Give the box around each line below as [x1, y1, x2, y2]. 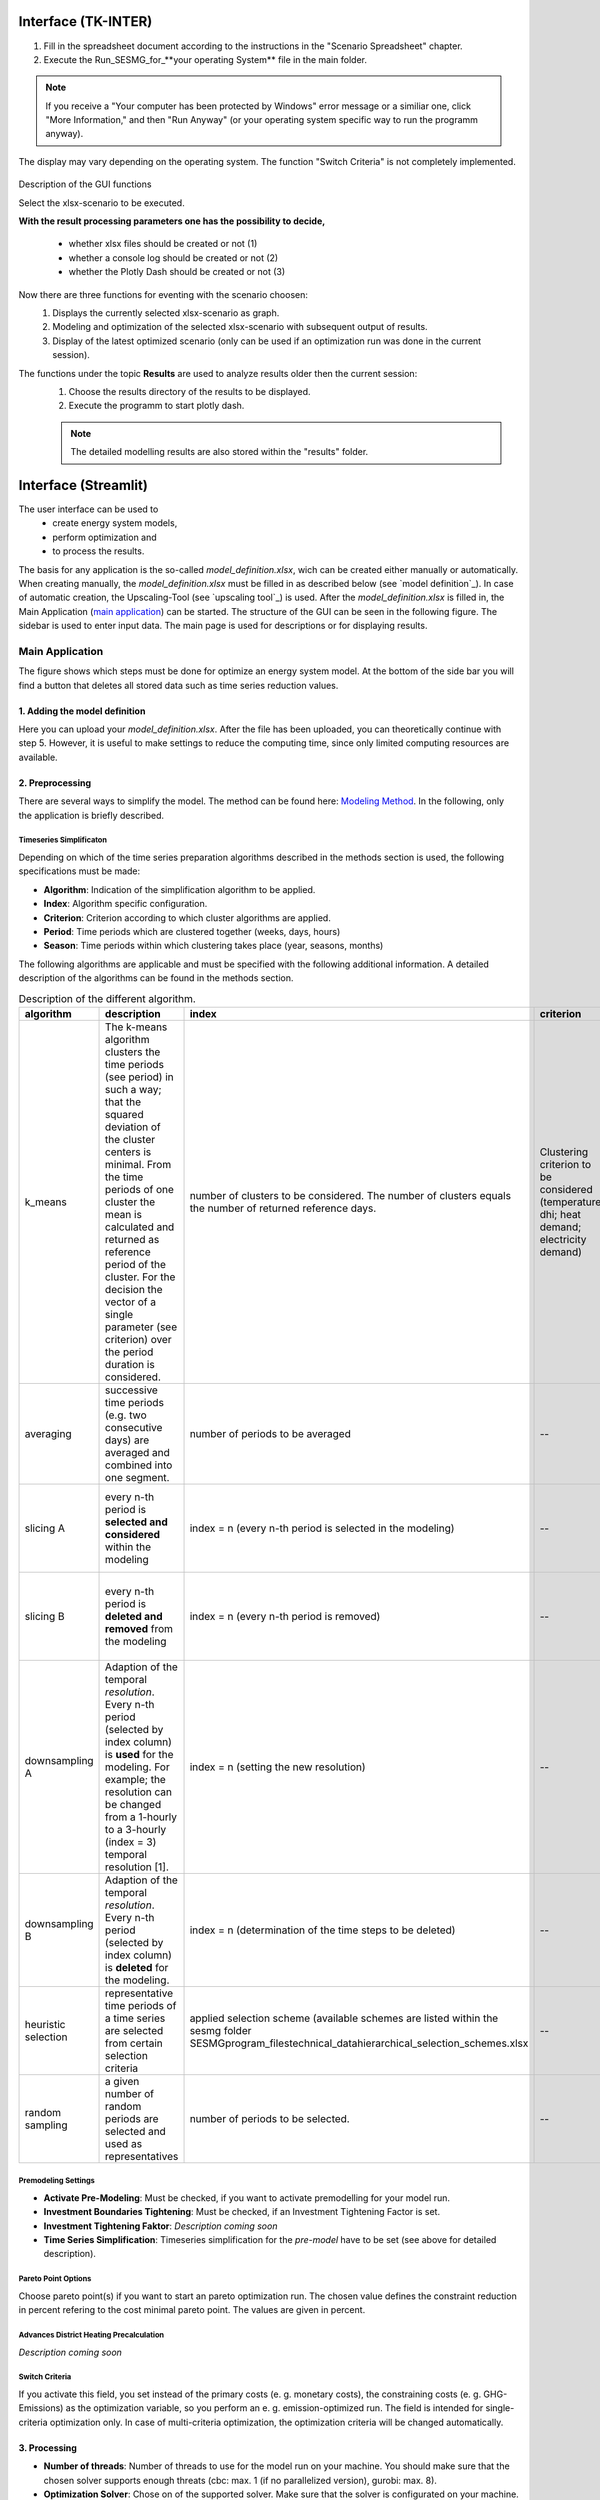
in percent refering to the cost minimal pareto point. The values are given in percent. [18, 2304, 366, 2316]
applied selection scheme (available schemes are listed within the [189, 2011, 499, 2025]
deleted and [105, 1609, 164, 1623]
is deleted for [105, 1960, 169, 1974]
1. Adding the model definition [18, 705, 146, 717]
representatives [105, 2149, 179, 2163]
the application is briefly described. [18, 809, 165, 821]
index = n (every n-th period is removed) [189, 1609, 381, 1623]
